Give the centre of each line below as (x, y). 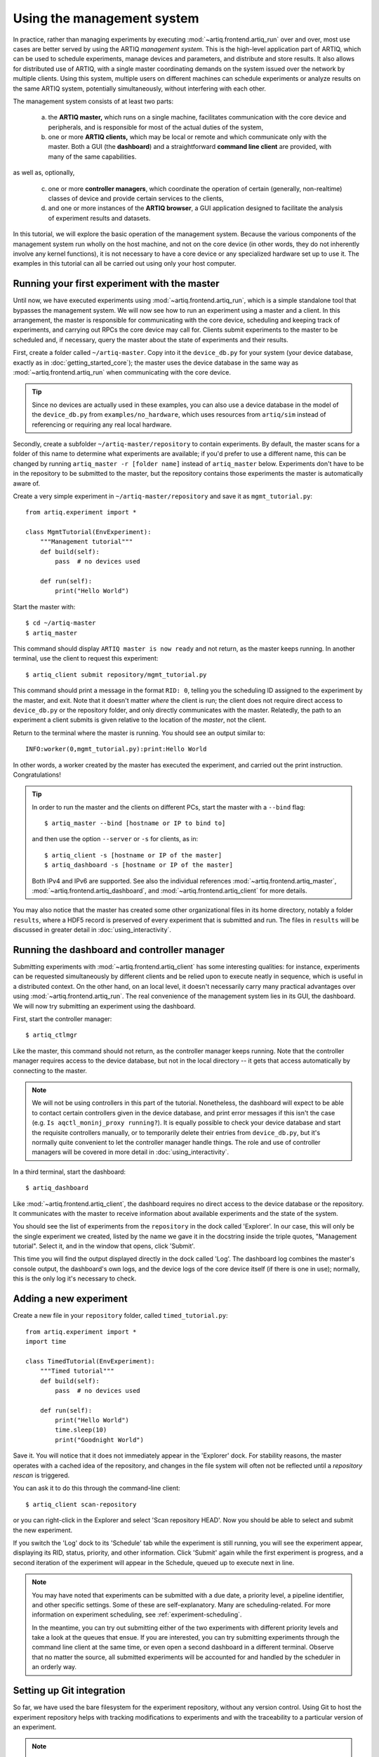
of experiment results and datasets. (99, 218)
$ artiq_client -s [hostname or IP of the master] (133, 855)
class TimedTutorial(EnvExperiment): (91, 1361)
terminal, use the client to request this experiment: (86, 659)
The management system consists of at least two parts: (93, 101)
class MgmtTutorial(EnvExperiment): (88, 532)
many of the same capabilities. (92, 156)
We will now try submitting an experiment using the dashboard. (104, 1006)
